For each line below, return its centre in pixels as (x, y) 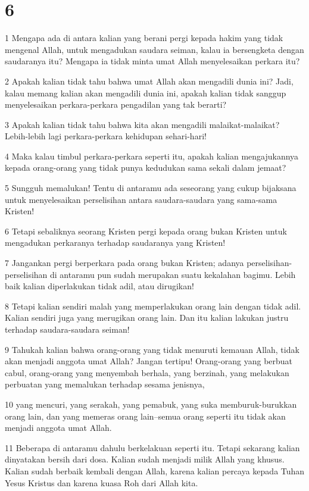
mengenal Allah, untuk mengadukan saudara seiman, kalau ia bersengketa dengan (154, 49)
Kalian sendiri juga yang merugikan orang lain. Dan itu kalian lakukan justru (147, 318)
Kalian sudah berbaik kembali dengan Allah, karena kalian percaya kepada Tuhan (155, 470)
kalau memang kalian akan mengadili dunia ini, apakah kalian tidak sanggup (146, 93)
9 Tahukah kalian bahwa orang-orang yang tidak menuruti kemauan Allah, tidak (152, 349)
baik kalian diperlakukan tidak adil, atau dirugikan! (99, 286)
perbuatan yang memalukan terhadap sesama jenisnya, (105, 384)
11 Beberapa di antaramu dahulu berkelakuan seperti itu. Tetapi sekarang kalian (152, 447)
